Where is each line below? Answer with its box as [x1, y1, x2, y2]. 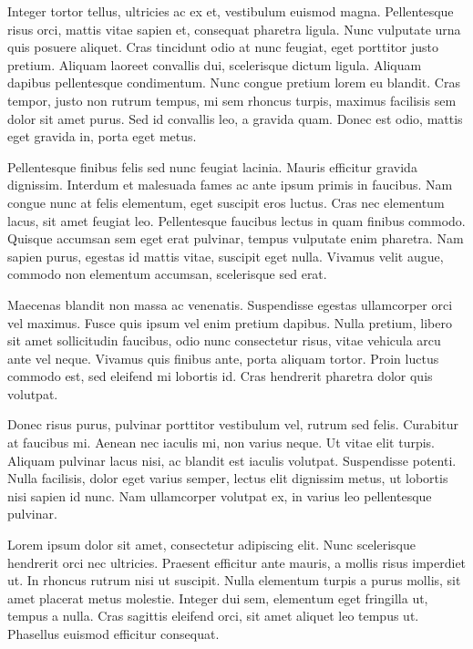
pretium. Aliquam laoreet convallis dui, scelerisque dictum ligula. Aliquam [7, 55, 422, 74]
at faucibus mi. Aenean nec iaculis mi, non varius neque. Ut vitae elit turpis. [7, 433, 435, 452]
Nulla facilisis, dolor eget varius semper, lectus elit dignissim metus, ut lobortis [7, 469, 448, 488]
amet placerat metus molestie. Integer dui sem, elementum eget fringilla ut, [7, 588, 428, 607]
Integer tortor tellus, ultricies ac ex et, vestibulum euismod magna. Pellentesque [7, 2, 454, 20]
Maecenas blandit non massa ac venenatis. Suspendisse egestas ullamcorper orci [7, 294, 453, 314]
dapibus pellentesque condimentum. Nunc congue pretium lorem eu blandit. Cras [7, 73, 460, 92]
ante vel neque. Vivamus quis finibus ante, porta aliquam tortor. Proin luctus [7, 348, 439, 367]
